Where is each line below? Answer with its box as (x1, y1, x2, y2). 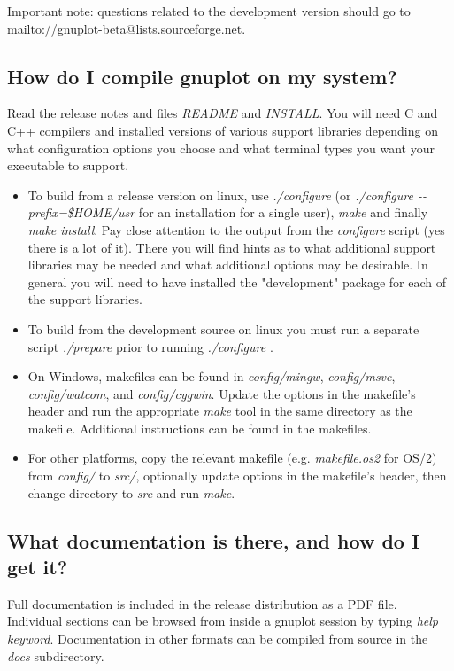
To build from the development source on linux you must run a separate (27, 319, 419, 338)
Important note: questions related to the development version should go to (7, 2, 411, 20)
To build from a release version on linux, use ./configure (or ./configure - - (27, 185, 427, 204)
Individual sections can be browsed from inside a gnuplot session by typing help (7, 612, 438, 630)
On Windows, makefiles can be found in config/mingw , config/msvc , (27, 367, 396, 386)
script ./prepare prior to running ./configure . (27, 337, 273, 355)
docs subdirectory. (7, 646, 104, 665)
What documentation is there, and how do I (7, 527, 420, 554)
